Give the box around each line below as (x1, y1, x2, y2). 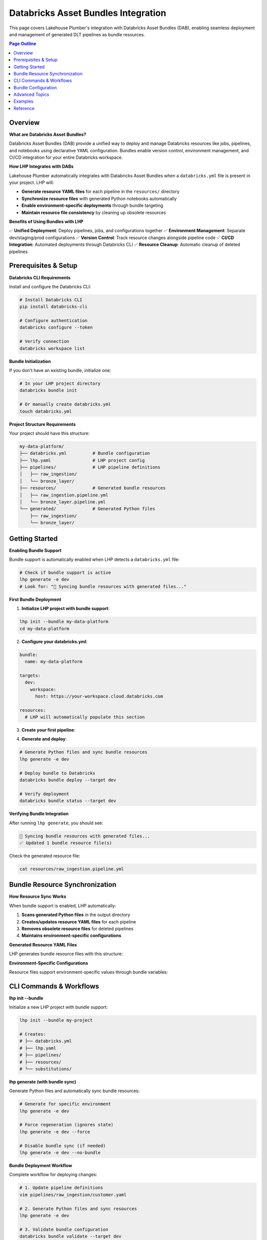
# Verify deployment (19, 791, 69, 797)
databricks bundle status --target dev (19, 798, 116, 804)
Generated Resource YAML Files (9, 941, 77, 947)
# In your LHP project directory (19, 380, 101, 386)
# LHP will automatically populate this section (25, 714, 145, 720)
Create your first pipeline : (21, 727, 76, 733)
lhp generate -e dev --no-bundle (19, 1150, 101, 1156)
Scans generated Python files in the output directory (21, 912, 131, 918)
